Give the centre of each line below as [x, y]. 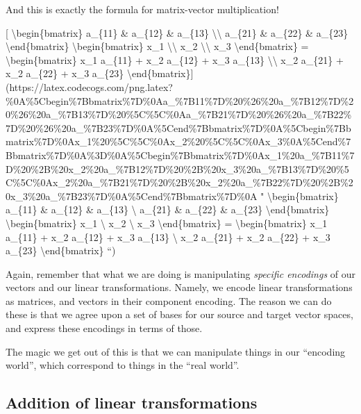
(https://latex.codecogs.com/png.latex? [89, 86]
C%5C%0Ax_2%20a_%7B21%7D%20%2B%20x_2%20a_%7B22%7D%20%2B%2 [179, 182]
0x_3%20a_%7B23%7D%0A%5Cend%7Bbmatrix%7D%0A [132, 196]
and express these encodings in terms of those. [104, 328]
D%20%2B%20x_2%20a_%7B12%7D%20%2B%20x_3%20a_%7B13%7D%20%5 [177, 168]
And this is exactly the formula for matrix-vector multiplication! [142, 9]
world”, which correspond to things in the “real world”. [123, 365]
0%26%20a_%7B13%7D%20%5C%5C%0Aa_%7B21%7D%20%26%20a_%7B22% [179, 114]
